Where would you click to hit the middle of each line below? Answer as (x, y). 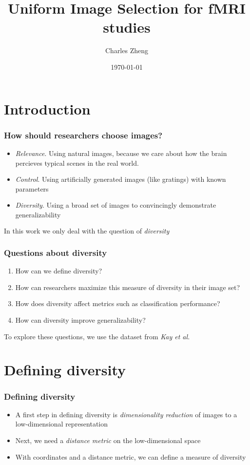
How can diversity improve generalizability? (80, 320)
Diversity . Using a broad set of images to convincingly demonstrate (116, 205)
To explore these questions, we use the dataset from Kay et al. (97, 336)
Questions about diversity (56, 252)
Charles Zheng (126, 50)
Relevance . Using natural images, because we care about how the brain (121, 153)
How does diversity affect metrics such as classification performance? (118, 303)
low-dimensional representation (62, 424)
